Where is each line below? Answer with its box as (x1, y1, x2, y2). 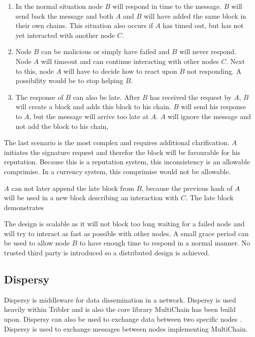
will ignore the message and (167, 111, 251, 121)
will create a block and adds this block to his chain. (15, 101, 171, 112)
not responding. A (187, 65, 242, 76)
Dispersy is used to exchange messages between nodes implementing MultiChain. (4, 323, 248, 334)
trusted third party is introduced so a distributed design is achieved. (4, 247, 210, 258)
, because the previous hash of (141, 183, 233, 193)
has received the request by (150, 92, 232, 102)
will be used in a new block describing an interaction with (4, 192, 179, 203)
